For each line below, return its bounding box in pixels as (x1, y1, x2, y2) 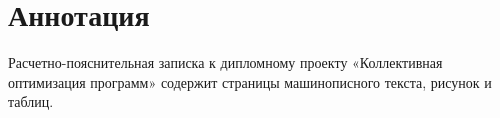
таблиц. (8, 91, 54, 112)
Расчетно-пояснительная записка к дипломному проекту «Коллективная (8, 52, 443, 73)
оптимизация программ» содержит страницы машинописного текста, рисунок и (8, 71, 492, 92)
